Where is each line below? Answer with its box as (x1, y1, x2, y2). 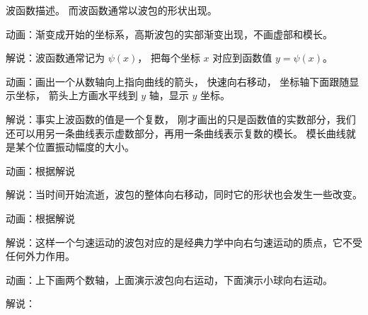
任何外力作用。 (6, 248, 75, 263)
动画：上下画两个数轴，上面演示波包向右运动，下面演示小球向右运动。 (6, 272, 333, 287)
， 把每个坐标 (137, 50, 200, 65)
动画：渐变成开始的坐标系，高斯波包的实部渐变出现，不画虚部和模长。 (6, 26, 333, 41)
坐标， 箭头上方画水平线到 (15, 88, 138, 103)
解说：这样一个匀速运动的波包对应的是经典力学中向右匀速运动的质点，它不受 (6, 234, 362, 249)
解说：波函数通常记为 (6, 50, 105, 65)
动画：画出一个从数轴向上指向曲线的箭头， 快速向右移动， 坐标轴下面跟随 (6, 74, 350, 88)
